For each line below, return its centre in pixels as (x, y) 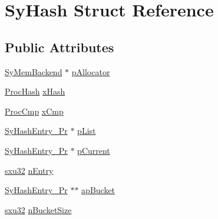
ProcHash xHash (35, 91)
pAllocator (91, 71)
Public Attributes (60, 47)
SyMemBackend (34, 71)
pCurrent (94, 150)
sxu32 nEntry (29, 170)
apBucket (98, 190)
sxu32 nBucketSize (38, 209)
